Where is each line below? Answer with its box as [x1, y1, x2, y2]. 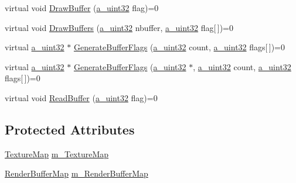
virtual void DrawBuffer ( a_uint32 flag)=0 [5, 2, 159, 13]
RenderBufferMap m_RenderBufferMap [5, 167, 148, 179]
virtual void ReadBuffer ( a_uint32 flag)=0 [5, 91, 158, 103]
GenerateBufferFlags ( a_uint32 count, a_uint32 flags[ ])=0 [73, 41, 285, 53]
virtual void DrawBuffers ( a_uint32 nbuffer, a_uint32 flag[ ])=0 [5, 21, 233, 33]
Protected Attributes [5, 120, 135, 138]
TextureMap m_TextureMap [5, 147, 109, 160]
